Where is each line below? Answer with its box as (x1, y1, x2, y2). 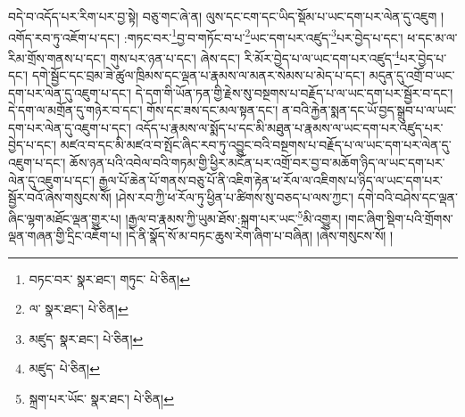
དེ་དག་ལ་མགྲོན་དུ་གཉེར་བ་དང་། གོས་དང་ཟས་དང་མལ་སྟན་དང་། (8, 101, 278, 119)
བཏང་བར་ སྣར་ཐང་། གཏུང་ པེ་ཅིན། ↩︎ (29, 269, 190, 288)
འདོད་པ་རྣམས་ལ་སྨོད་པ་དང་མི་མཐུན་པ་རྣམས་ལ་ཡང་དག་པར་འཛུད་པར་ (135, 118, 444, 136)
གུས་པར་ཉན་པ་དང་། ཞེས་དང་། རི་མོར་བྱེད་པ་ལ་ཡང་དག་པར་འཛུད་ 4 (110, 45, 400, 67)
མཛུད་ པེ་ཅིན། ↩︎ (29, 359, 100, 378)
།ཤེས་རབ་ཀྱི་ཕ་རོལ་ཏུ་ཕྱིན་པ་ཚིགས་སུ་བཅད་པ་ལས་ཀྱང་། (115, 188, 354, 207)
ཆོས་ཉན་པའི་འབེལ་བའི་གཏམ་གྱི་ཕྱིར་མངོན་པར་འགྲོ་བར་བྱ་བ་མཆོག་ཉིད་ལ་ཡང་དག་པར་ (69, 153, 445, 172)
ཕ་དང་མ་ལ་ (407, 28, 458, 46)
